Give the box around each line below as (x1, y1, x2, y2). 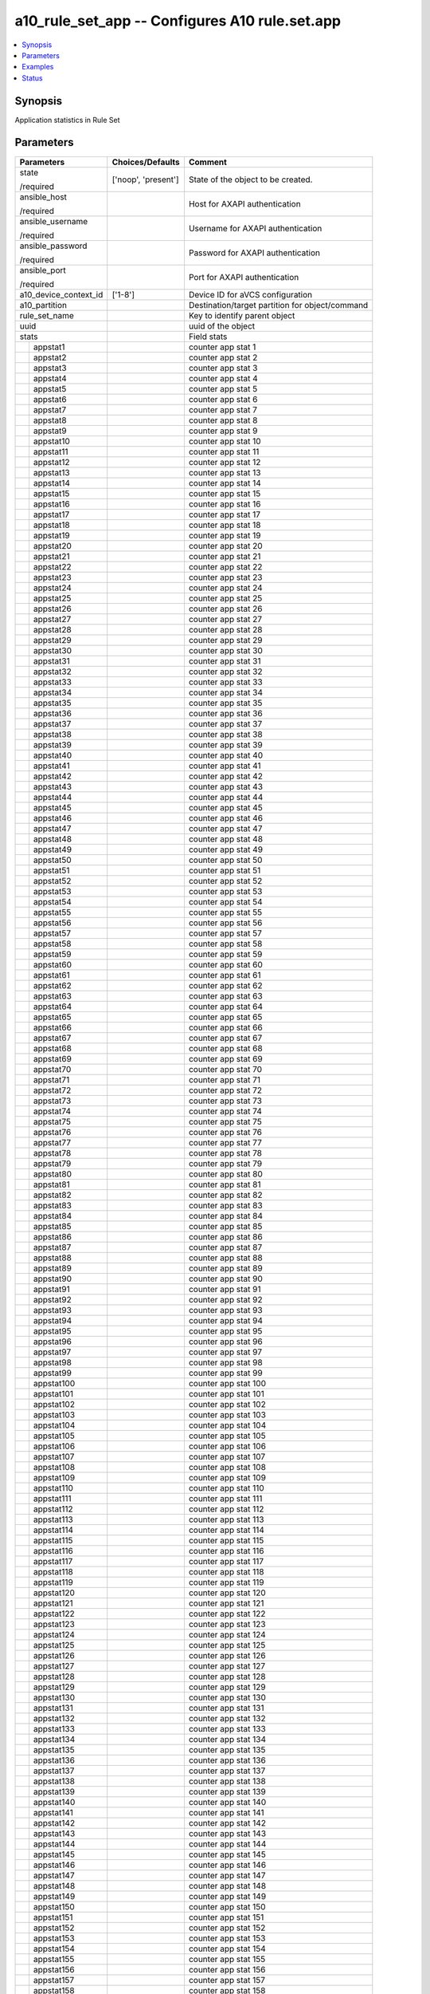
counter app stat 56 (188, 917, 263, 928)
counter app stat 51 (188, 865, 261, 876)
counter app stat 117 (188, 1555, 264, 1566)
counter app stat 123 (188, 1618, 266, 1629)
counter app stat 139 (188, 1786, 266, 1797)
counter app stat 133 (188, 1723, 266, 1734)
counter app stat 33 (188, 676, 263, 688)
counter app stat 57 (188, 928, 263, 939)
